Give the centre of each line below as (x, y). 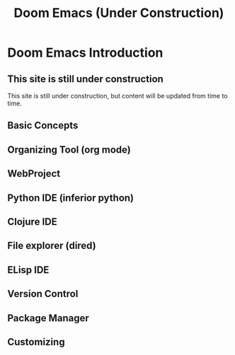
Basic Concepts (43, 126)
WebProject (34, 174)
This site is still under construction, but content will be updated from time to (117, 96)
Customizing (36, 342)
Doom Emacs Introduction (85, 53)
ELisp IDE (28, 270)
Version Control (43, 294)
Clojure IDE (33, 222)
